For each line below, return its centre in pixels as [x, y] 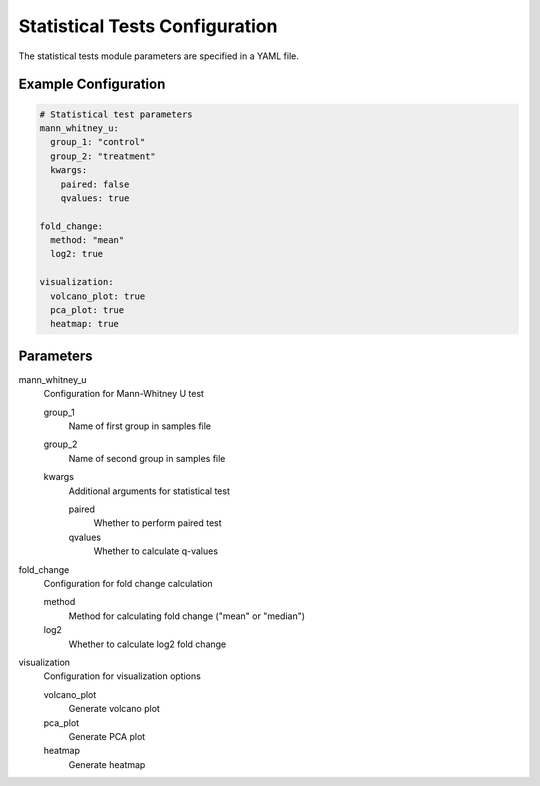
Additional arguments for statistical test [149, 491]
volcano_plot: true [98, 296]
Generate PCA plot [107, 736]
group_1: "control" [98, 142]
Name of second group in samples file [147, 458]
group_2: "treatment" [103, 156]
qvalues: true [95, 198]
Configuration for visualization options [122, 676]
